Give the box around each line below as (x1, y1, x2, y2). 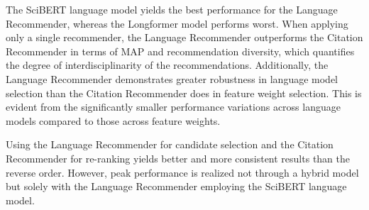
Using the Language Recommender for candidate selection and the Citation (6, 137, 334, 152)
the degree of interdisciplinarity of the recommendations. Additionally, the (6, 57, 329, 72)
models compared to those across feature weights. (6, 113, 221, 128)
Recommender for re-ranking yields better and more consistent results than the (6, 150, 351, 165)
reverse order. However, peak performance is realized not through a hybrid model (6, 165, 359, 179)
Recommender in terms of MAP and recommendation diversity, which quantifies (6, 43, 355, 58)
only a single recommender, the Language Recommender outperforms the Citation (6, 30, 363, 45)
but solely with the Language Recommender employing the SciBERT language (6, 179, 347, 194)
